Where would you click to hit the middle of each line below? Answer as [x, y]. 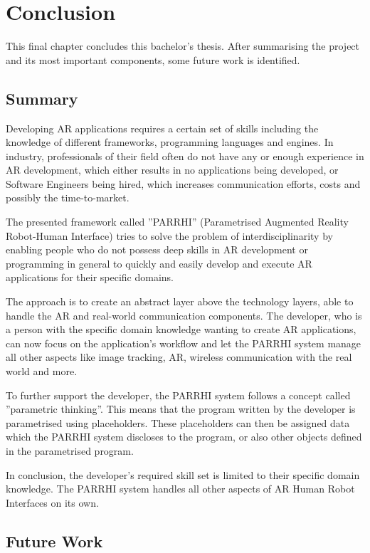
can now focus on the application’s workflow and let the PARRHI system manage [184, 343]
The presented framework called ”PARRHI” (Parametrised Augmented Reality [177, 222]
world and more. [42, 371]
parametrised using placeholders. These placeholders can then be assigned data [178, 422]
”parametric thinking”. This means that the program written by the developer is [181, 409]
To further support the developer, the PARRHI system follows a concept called [178, 395]
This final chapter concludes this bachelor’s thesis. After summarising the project [183, 46]
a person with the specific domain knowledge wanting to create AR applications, [181, 329]
